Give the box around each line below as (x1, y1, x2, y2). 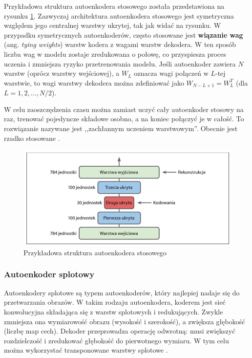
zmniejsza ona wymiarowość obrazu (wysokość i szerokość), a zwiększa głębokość (4, 316, 245, 326)
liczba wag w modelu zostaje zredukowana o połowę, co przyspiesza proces (4, 48, 226, 59)
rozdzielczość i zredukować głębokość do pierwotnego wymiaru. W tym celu (4, 335, 229, 345)
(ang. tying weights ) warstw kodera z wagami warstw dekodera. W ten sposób (4, 39, 236, 49)
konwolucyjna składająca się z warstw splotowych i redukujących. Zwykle (4, 306, 223, 316)
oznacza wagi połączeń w (134, 68, 209, 78)
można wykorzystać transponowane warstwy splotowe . (4, 345, 168, 355)
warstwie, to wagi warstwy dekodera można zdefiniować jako (4, 77, 184, 88)
